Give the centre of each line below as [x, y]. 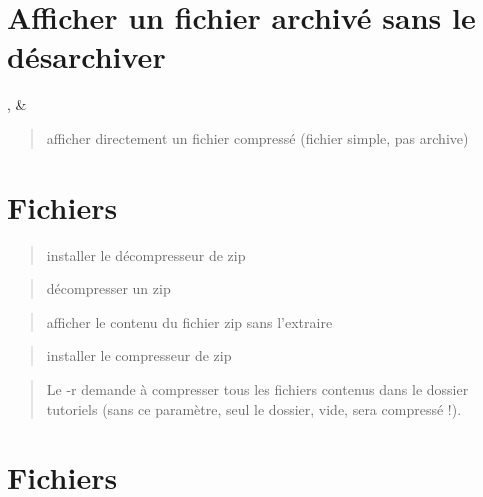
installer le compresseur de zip [139, 355]
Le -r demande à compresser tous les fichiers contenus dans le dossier [257, 389]
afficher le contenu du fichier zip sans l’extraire [189, 321]
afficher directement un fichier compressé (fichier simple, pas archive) [257, 137]
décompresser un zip [108, 288]
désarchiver [86, 56]
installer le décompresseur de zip [146, 254]
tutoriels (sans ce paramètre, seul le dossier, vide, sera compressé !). [254, 408]
